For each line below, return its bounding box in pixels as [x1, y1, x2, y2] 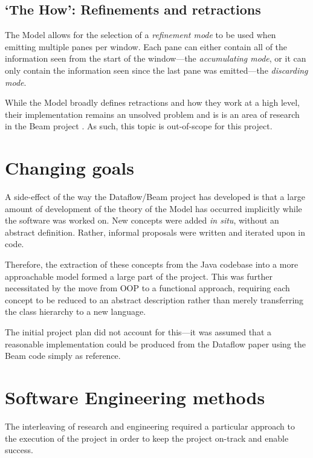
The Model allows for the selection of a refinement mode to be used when [5, 28, 276, 41]
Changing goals [5, 155, 134, 180]
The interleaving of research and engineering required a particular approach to [5, 419, 295, 432]
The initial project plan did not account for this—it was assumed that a [5, 326, 272, 338]
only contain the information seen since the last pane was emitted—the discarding [5, 63, 308, 76]
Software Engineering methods [5, 384, 265, 409]
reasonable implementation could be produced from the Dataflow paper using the [5, 337, 306, 350]
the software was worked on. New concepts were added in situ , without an [5, 214, 279, 227]
